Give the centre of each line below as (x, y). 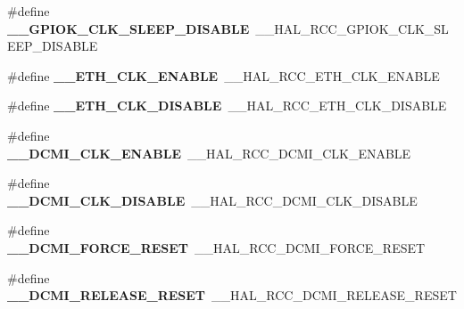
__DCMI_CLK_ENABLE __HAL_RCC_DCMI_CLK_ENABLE (209, 153)
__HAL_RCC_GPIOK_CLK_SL (352, 28)
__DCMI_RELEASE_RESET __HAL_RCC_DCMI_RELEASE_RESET (232, 295)
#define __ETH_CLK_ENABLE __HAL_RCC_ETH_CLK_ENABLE (224, 75)
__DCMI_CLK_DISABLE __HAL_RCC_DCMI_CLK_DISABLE (212, 200)
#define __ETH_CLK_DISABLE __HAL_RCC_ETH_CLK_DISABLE (227, 106)
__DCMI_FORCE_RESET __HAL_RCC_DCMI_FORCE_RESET (216, 247)
